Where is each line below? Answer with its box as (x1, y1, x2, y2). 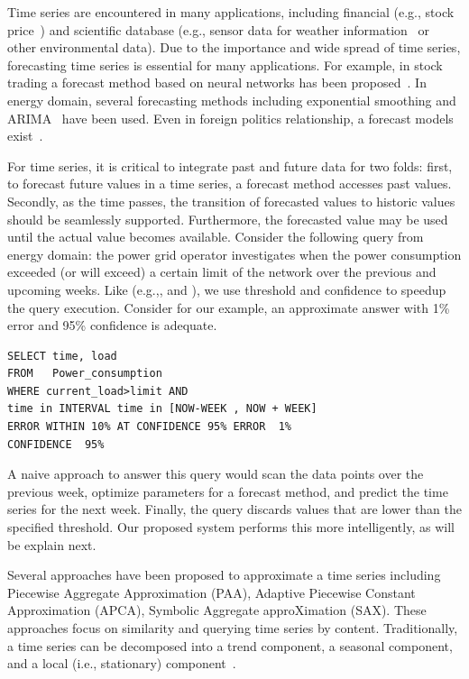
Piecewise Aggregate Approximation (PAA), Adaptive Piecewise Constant (7, 583, 416, 601)
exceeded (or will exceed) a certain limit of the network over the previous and (7, 262, 437, 281)
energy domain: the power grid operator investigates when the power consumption (7, 244, 462, 263)
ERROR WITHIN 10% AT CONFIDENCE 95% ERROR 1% (7, 420, 291, 434)
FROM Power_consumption (7, 367, 162, 381)
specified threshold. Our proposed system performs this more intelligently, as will (7, 518, 455, 537)
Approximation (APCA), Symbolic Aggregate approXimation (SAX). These (7, 601, 427, 619)
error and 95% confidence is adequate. (7, 316, 217, 335)
